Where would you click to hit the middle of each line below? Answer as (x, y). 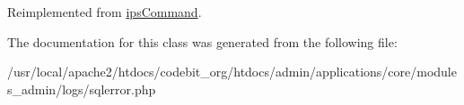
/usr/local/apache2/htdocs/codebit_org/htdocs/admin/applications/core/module (232, 72)
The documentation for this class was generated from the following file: (202, 41)
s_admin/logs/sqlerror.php (82, 89)
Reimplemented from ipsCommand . (105, 12)
